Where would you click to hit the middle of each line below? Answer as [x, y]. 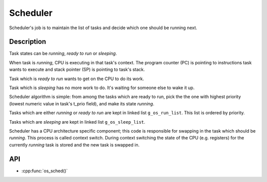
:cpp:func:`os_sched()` [44, 171]
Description [28, 42]
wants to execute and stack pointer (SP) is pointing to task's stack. [77, 70]
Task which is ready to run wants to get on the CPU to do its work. [77, 79]
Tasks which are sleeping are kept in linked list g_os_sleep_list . [77, 122]
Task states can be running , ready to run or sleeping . [63, 53]
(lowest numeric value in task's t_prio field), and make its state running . [82, 103]
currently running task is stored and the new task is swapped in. [74, 145]
